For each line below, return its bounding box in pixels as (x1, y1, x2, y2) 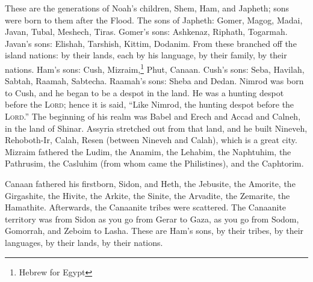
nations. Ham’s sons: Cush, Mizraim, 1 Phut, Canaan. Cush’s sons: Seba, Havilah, (5, 61, 305, 75)
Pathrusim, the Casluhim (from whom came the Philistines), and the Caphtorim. (5, 157, 304, 170)
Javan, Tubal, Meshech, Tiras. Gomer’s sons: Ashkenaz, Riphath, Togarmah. (5, 25, 288, 38)
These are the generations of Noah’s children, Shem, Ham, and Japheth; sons (5, 2, 290, 14)
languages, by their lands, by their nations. (5, 236, 163, 248)
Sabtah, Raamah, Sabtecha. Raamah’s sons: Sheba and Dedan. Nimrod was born (5, 75, 304, 87)
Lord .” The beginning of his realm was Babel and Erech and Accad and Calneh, (5, 110, 301, 122)
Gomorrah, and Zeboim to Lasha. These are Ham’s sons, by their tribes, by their (5, 224, 304, 237)
